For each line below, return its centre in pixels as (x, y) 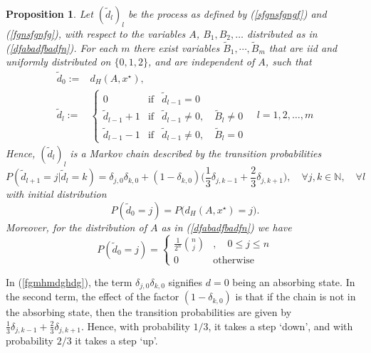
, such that (288, 62)
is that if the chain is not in (296, 296)
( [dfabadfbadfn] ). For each (62, 47)
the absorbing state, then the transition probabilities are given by (149, 312)
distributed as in (282, 33)
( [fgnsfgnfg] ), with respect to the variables (96, 33)
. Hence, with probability (135, 326)
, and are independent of (201, 62)
